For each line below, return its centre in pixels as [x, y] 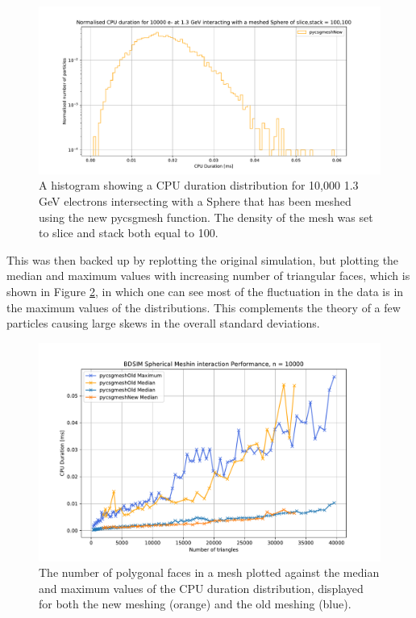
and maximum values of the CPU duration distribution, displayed [201, 588]
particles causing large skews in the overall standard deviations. [163, 323]
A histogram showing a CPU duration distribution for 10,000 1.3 [199, 185]
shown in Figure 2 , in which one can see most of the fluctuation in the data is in [205, 292]
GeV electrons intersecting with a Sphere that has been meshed [195, 201]
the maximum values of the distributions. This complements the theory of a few [204, 307]
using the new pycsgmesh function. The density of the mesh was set [206, 217]
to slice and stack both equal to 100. [129, 233]
